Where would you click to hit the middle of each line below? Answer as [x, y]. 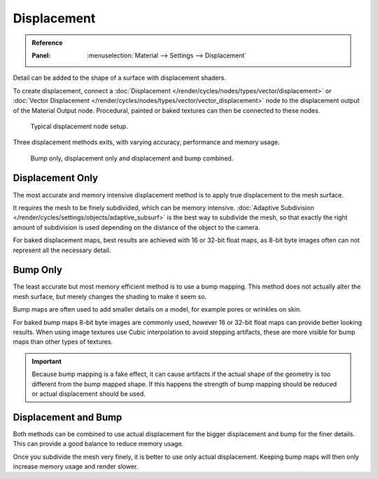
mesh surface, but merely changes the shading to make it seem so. [110, 296]
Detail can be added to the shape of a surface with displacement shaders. [120, 78]
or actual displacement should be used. [89, 394]
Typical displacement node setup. [79, 126]
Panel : [41, 55]
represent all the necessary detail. [62, 250]
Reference [47, 43]
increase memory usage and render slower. [76, 466]
